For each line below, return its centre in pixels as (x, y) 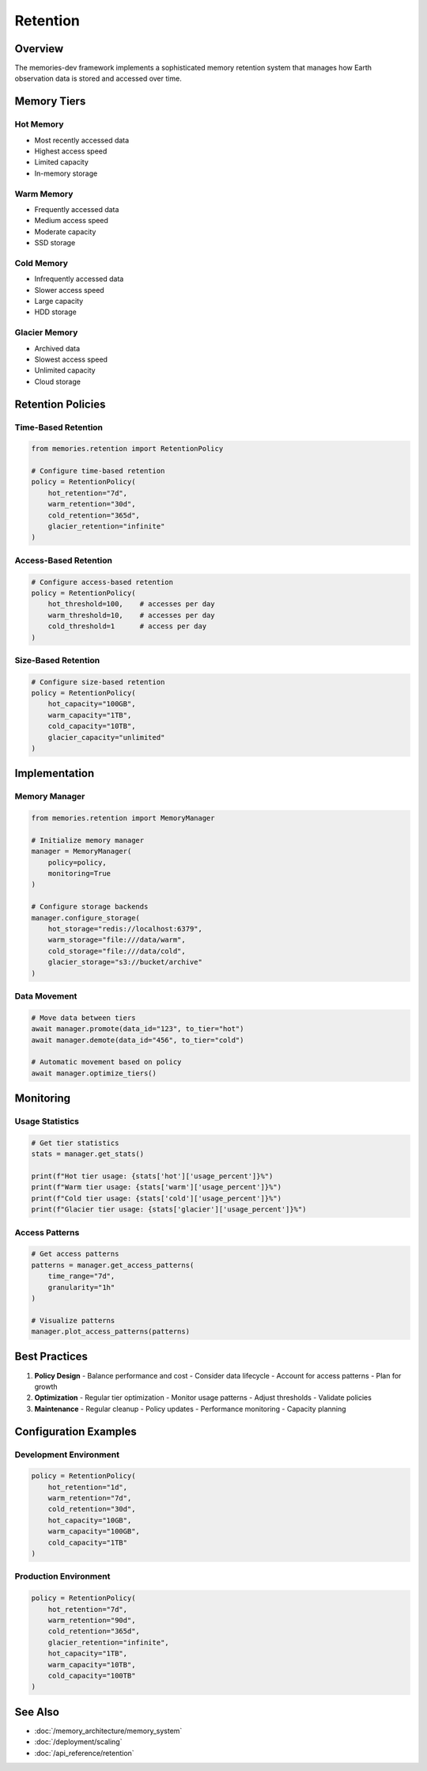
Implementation (55, 774)
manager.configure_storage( (85, 918)
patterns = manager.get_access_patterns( (113, 1265)
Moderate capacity (65, 231)
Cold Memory (42, 263)
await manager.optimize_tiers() (94, 1073)
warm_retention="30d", (92, 504)
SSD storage (55, 243)
